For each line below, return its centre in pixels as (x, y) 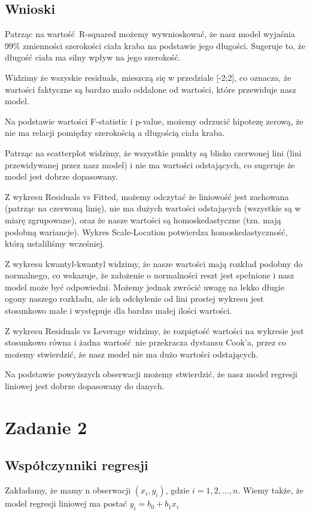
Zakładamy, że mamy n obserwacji (68, 490)
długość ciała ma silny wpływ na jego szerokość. (93, 57)
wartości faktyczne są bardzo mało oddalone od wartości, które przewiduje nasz (151, 89)
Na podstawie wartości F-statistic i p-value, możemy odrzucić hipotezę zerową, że (154, 121)
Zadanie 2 (46, 427)
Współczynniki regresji (77, 465)
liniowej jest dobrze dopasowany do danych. (85, 386)
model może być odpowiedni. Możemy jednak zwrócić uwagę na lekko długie (145, 287)
